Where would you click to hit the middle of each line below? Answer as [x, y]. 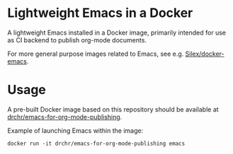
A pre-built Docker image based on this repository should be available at [113, 109]
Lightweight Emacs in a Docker [100, 13]
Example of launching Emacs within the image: [75, 130]
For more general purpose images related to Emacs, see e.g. [96, 54]
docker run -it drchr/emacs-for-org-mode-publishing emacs [96, 143]
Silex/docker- [205, 54]
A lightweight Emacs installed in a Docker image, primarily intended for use [117, 32]
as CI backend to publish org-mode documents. [77, 40]
